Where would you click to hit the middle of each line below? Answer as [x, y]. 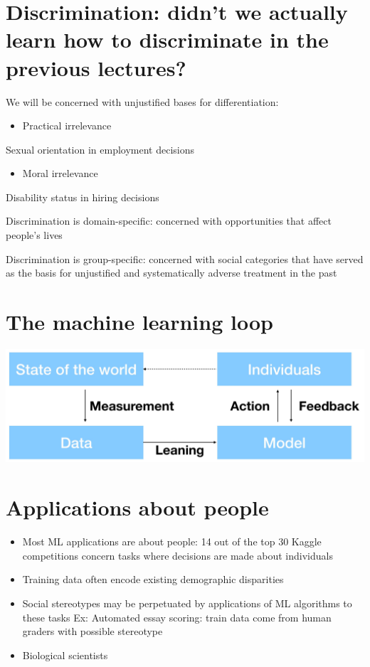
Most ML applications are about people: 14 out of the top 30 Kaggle [172, 541]
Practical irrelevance [67, 126]
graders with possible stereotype [92, 631]
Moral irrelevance [60, 173]
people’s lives [34, 235]
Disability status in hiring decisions [83, 197]
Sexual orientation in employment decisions [100, 149]
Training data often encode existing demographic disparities [153, 579]
